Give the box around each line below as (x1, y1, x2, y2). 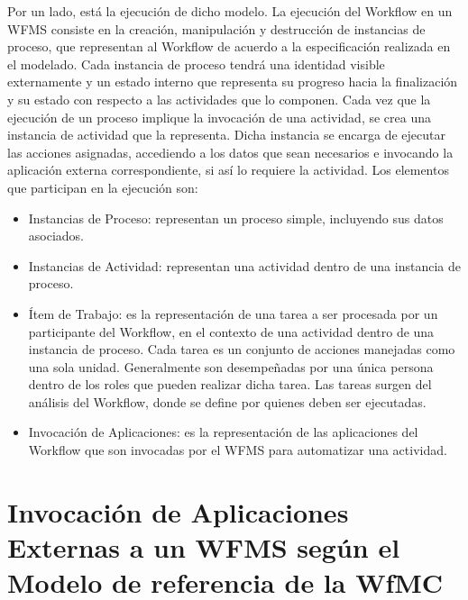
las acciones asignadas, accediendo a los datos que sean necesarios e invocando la (7, 142, 454, 161)
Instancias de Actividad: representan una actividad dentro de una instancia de (28, 256, 461, 275)
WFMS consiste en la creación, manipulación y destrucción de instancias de (7, 19, 426, 38)
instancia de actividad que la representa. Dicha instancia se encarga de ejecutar (7, 125, 445, 144)
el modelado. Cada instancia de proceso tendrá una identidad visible (7, 54, 385, 73)
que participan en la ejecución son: (7, 177, 198, 196)
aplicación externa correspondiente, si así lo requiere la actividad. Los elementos (7, 160, 449, 179)
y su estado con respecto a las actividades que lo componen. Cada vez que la (7, 89, 431, 108)
